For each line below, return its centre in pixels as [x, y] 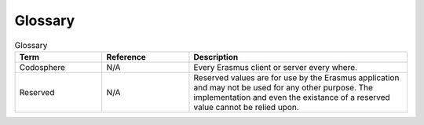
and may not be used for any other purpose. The [283, 87]
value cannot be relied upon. [247, 107]
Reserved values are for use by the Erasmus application [296, 77]
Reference [126, 57]
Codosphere [42, 67]
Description [216, 57]
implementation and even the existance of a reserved [292, 97]
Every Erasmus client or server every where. [275, 67]
